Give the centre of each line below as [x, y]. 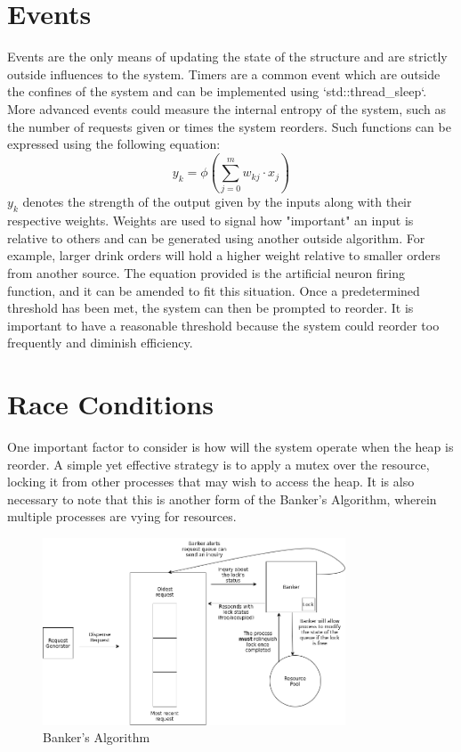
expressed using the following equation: [114, 144]
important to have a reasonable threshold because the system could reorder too [223, 325]
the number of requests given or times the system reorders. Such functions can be [229, 126]
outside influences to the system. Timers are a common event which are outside [224, 74]
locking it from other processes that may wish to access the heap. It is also [211, 482]
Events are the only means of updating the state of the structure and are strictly [227, 57]
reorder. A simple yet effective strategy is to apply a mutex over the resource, [218, 464]
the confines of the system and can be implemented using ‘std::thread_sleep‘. [217, 91]
